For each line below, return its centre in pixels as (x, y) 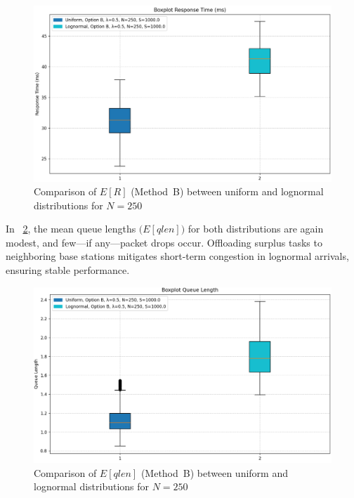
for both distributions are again (256, 229)
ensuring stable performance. (68, 270)
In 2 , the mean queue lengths (71, 229)
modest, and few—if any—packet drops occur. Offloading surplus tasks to (164, 242)
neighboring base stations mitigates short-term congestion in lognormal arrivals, (177, 256)
